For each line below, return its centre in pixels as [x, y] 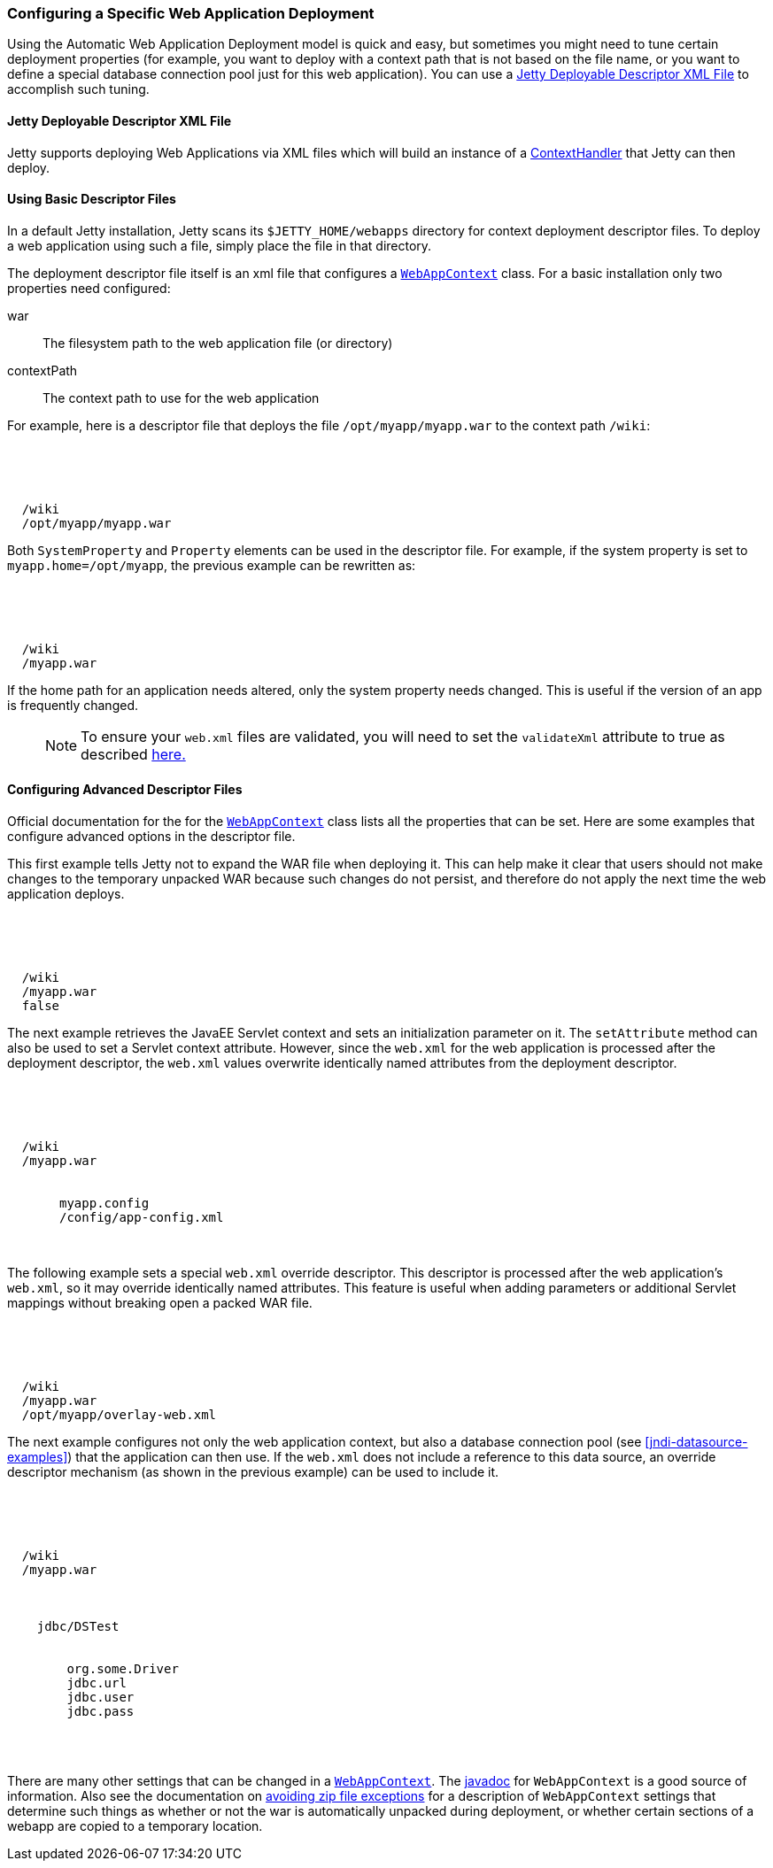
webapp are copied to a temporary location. [135, 1826]
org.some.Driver [123, 1669]
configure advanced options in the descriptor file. [151, 837]
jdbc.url [97, 1683]
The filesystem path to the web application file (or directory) [218, 343]
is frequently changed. [73, 705]
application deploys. [66, 894]
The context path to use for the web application [181, 398]
